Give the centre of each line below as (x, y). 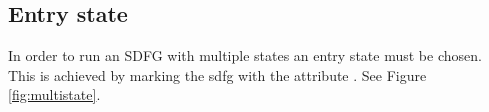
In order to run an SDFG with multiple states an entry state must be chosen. (245, 55)
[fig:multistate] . (54, 94)
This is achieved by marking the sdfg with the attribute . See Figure (217, 74)
